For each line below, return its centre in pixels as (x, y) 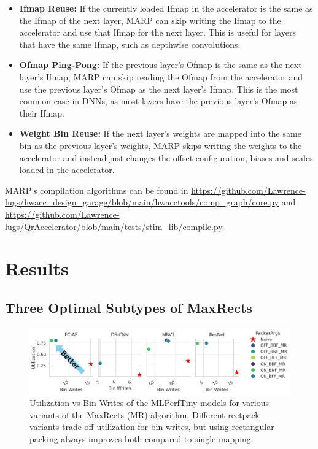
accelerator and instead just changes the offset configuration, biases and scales (166, 157)
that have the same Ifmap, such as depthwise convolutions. (130, 44)
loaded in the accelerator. (67, 170)
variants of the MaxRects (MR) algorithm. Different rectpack (145, 414)
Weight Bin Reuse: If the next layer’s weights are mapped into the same (160, 133)
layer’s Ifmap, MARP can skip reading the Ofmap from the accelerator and (161, 76)
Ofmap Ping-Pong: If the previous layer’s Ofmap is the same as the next (161, 65)
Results (37, 268)
